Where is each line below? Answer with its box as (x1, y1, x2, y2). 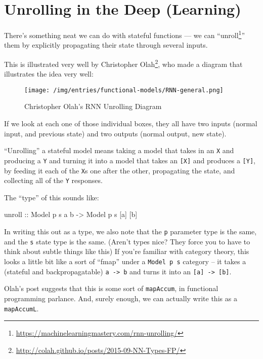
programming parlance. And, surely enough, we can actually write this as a (4, 293, 237, 303)
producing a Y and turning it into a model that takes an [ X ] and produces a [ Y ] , (4, 155, 255, 165)
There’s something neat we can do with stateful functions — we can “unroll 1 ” (4, 28, 245, 40)
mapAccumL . (4, 303, 39, 313)
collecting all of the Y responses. (4, 175, 103, 186)
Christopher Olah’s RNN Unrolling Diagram (24, 101, 162, 112)
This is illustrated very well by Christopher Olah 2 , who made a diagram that (4, 57, 243, 69)
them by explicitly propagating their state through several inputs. (4, 40, 208, 50)
